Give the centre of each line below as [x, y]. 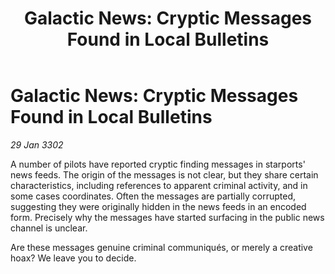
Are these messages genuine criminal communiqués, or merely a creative [161, 247]
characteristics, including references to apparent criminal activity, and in [159, 185]
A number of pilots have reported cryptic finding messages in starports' [158, 164]
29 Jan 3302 [37, 144]
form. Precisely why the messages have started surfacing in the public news [167, 217]
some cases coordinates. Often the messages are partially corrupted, [153, 196]
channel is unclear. [49, 228]
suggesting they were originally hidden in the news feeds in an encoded [158, 206]
